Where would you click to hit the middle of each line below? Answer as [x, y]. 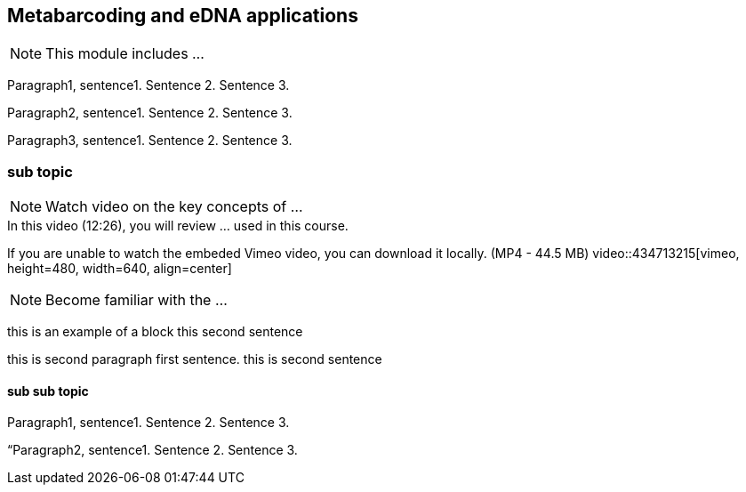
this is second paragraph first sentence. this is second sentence [195, 359]
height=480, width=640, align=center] [120, 269]
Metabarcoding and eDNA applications [183, 16]
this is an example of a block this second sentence [155, 332]
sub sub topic [48, 391]
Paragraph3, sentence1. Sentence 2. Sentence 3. [150, 141]
